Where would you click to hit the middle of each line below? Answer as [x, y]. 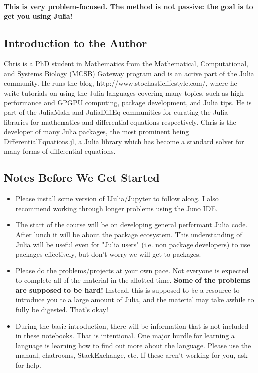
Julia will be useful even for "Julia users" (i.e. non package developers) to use [133, 244]
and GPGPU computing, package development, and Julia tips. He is [148, 102]
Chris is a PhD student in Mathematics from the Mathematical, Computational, [126, 63]
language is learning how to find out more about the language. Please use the [133, 345]
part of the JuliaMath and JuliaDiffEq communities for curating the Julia [116, 112]
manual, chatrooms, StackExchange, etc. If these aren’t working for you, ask [131, 355]
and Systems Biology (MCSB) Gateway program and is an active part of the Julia [129, 73]
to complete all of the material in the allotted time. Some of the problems [133, 280]
